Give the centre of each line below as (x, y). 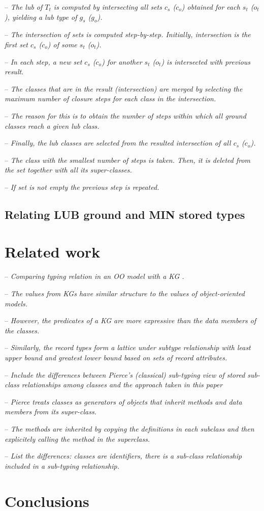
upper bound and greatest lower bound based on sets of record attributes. (116, 357)
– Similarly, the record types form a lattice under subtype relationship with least (128, 347)
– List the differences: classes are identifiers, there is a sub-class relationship (123, 456)
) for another (122, 61)
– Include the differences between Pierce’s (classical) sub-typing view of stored (125, 374)
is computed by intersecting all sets (108, 7)
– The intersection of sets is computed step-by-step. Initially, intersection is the (128, 34)
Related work (53, 252)
